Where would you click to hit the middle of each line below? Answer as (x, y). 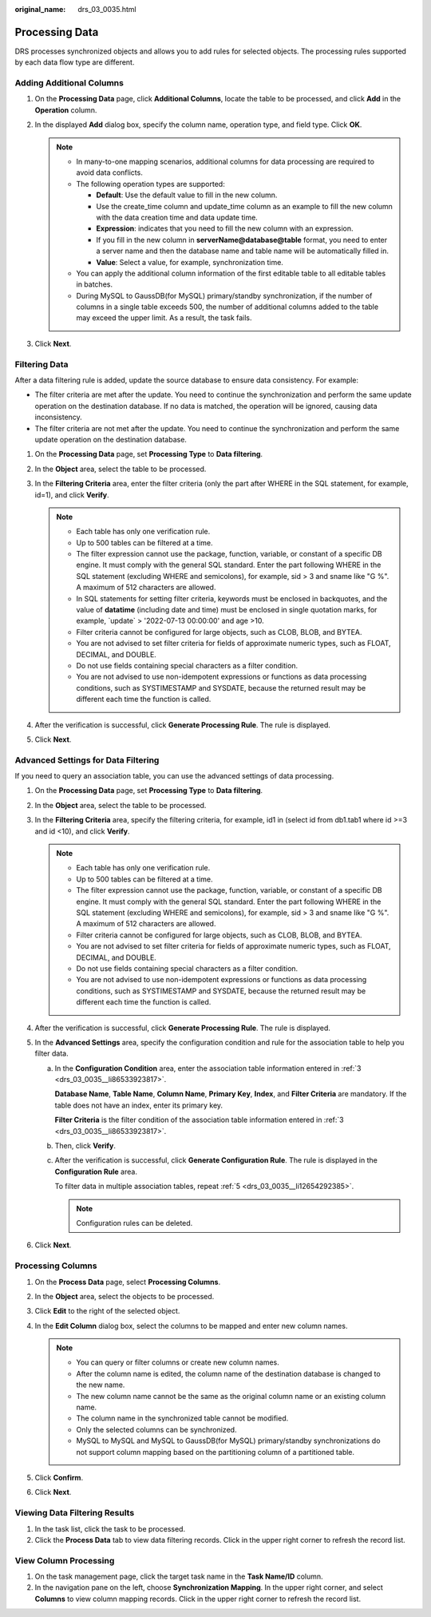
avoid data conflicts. (109, 172)
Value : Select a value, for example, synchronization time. (190, 262)
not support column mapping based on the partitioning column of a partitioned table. (215, 1452)
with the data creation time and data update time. (177, 217)
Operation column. (66, 110)
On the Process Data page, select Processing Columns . (128, 1282)
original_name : (40, 9)
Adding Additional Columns (69, 83)
